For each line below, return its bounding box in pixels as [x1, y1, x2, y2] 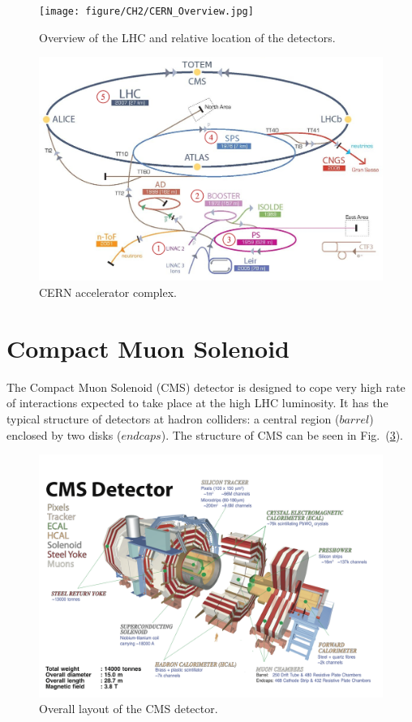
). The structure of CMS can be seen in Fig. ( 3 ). [161, 426, 404, 443]
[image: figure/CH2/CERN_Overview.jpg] [39, 6, 254, 17]
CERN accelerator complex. [39, 284, 178, 301]
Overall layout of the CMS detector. [39, 700, 218, 717]
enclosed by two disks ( [6, 426, 122, 443]
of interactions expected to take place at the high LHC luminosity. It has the [6, 394, 388, 411]
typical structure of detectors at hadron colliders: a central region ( [6, 410, 340, 427]
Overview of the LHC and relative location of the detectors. [39, 28, 336, 45]
